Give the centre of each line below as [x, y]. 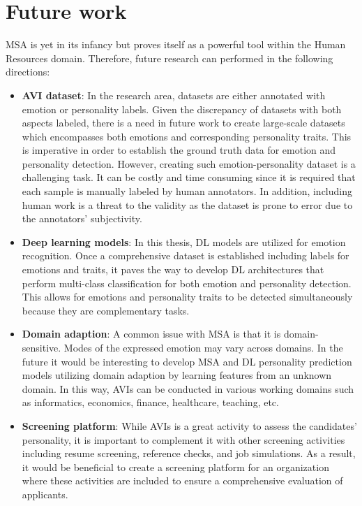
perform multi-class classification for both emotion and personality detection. [187, 283]
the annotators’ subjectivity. [82, 218]
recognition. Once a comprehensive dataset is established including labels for [186, 255]
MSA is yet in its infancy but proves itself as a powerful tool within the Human [176, 44]
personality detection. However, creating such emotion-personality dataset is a [189, 163]
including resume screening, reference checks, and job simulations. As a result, [189, 453]
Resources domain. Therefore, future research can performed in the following [169, 58]
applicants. [45, 494]
